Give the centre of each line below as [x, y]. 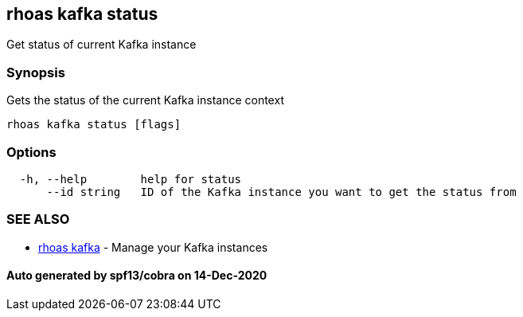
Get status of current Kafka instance [101, 45]
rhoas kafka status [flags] [94, 125]
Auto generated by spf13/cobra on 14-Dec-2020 [137, 276]
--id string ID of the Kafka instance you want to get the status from [281, 192]
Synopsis [36, 72]
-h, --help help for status [131, 179]
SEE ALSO [38, 219]
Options [31, 152]
